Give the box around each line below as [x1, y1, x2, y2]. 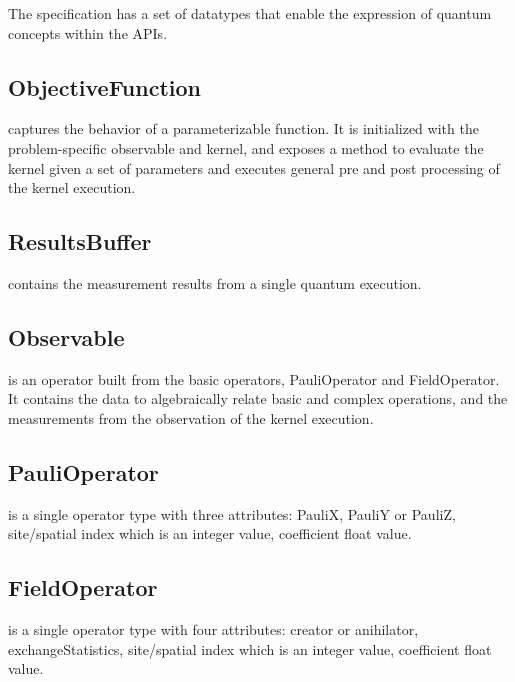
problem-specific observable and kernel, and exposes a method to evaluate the [8, 137, 484, 158]
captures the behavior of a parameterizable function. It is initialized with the [8, 118, 479, 139]
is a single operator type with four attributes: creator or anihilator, [8, 619, 419, 640]
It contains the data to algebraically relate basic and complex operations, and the [8, 388, 508, 409]
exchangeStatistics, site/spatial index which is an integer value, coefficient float [8, 638, 492, 659]
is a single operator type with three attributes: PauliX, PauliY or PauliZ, [8, 503, 456, 524]
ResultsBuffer [8, 226, 152, 257]
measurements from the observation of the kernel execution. [8, 407, 374, 428]
